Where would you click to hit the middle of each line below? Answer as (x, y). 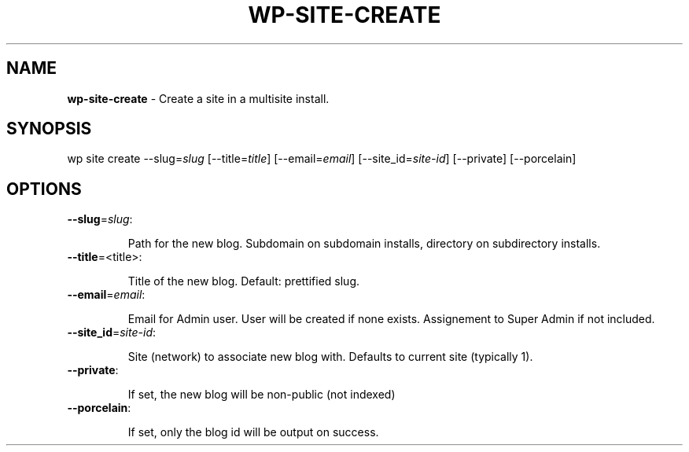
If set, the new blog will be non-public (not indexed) (262, 395)
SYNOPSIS (49, 129)
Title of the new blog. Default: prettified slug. (244, 281)
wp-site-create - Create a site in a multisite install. (198, 98)
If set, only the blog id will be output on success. (253, 432)
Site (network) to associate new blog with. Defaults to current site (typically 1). (330, 357)
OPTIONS (44, 189)
